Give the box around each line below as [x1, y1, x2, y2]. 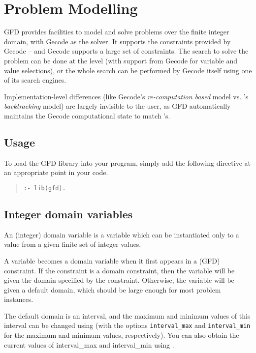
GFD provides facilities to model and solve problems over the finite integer [4, 27, 229, 37]
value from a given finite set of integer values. [4, 239, 141, 249]
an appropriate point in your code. [4, 167, 108, 177]
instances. [4, 294, 33, 304]
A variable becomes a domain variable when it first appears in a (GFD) [4, 255, 220, 265]
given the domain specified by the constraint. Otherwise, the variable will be [4, 275, 234, 285]
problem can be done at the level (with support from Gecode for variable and [4, 55, 238, 65]
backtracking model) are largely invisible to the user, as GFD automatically [4, 101, 231, 111]
